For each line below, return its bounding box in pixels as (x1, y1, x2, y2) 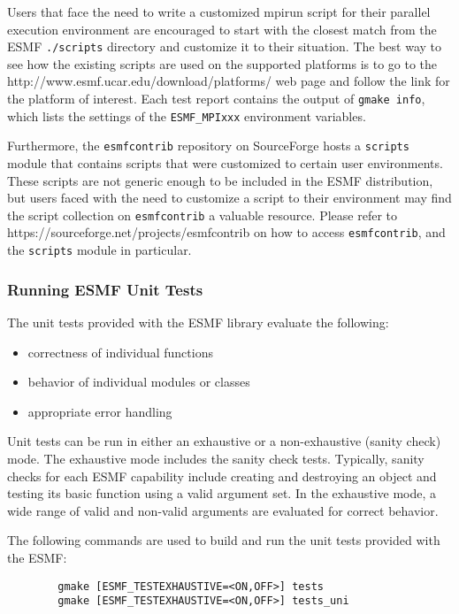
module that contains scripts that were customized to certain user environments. (7, 154, 443, 172)
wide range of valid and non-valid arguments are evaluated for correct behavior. (7, 501, 439, 519)
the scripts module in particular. (7, 241, 192, 259)
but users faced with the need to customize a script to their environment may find (7, 188, 452, 207)
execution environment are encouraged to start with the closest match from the (7, 19, 437, 38)
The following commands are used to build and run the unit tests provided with (7, 531, 440, 549)
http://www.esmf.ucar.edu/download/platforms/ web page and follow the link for (7, 72, 450, 90)
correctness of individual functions (27, 342, 213, 361)
